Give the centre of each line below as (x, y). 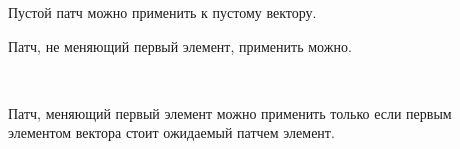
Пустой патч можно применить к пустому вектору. (162, 12)
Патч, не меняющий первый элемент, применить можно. (180, 45)
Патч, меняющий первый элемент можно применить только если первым (230, 112)
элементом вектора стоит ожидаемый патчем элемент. (171, 132)
